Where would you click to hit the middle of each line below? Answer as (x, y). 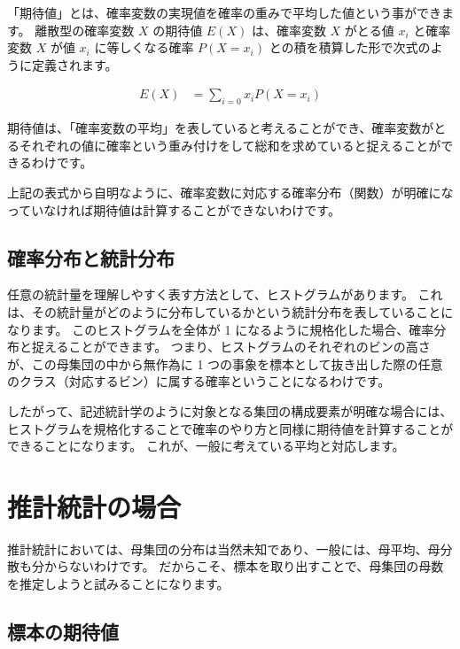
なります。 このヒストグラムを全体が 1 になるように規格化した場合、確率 (221, 329)
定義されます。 (74, 64)
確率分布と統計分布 (91, 257)
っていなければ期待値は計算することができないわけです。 (174, 209)
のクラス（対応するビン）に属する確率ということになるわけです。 (199, 381)
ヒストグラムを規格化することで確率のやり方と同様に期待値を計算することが (230, 428)
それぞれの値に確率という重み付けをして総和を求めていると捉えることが (230, 145)
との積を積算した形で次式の (350, 47)
